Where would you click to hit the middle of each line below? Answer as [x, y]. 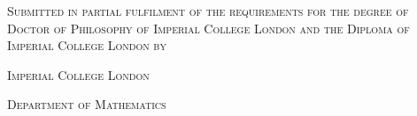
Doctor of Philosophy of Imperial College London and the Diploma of [208, 28]
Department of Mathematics [87, 104]
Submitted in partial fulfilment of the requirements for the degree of [208, 11]
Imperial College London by [87, 45]
